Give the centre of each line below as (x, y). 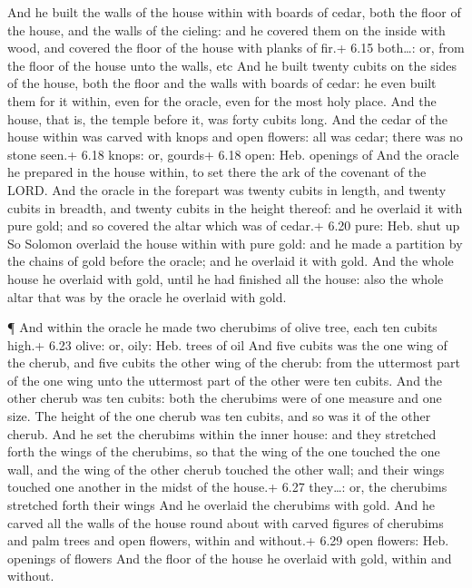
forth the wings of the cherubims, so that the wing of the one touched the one (224, 451)
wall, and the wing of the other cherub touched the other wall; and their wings (226, 469)
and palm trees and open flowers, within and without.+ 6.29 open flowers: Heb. (228, 540)
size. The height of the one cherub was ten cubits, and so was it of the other (219, 416)
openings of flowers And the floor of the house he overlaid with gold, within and (230, 558)
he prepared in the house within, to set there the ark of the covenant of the (217, 172)
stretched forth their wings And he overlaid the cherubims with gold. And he (221, 505)
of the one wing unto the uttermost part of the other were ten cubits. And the (225, 380)
